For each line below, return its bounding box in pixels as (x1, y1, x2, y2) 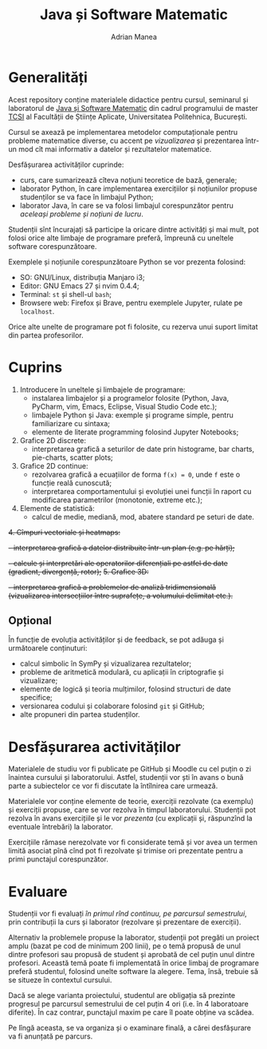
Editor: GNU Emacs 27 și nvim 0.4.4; (19, 281, 139, 291)
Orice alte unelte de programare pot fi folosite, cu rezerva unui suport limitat (8, 322, 258, 331)
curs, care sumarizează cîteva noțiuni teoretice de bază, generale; (19, 175, 238, 184)
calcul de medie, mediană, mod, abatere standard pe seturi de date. (31, 512, 255, 521)
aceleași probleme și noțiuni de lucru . (19, 209, 143, 219)
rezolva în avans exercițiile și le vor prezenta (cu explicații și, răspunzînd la (8, 813, 253, 823)
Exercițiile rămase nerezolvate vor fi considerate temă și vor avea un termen (8, 837, 257, 847)
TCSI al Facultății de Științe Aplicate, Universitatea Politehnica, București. (8, 112, 248, 121)
